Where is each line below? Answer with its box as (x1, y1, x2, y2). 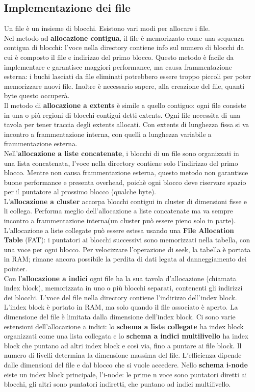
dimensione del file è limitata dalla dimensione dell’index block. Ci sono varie (4, 312, 235, 322)
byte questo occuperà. (4, 90, 70, 101)
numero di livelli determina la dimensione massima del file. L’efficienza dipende (4, 350, 242, 360)
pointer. (4, 263, 27, 274)
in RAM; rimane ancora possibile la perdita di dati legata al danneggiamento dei (4, 254, 247, 264)
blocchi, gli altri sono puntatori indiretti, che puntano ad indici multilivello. (4, 379, 231, 389)
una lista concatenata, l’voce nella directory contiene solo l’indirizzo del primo (4, 157, 238, 168)
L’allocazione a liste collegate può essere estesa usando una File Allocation (4, 225, 234, 235)
